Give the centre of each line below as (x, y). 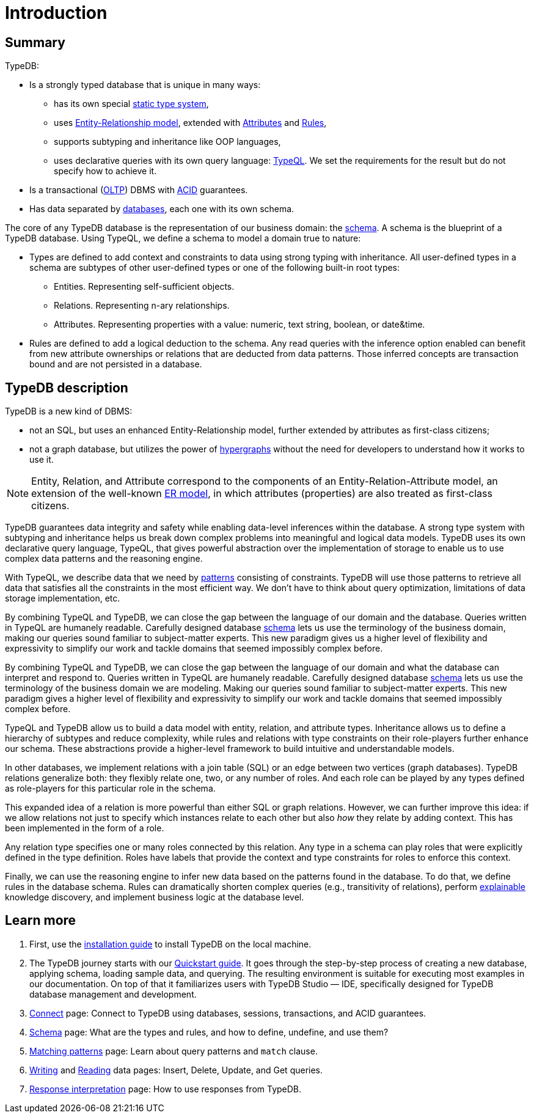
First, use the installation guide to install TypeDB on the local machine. (170, 944)
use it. (42, 460)
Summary (35, 42)
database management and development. (113, 994)
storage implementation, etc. (63, 598)
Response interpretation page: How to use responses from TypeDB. (166, 1089)
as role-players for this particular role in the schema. (110, 789)
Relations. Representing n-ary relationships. (142, 306)
